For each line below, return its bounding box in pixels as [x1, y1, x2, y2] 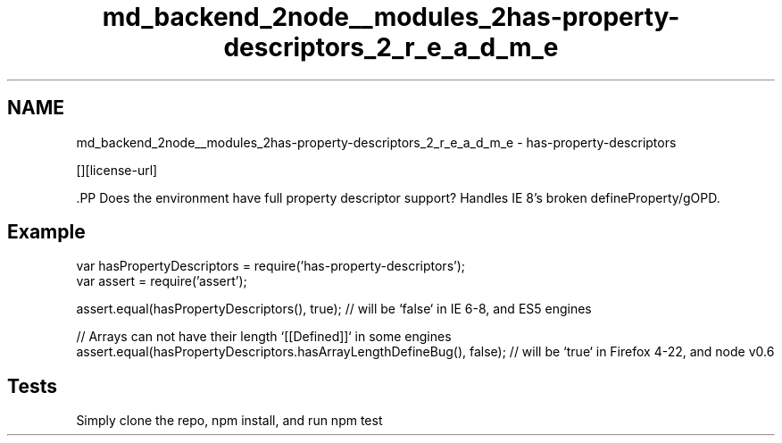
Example [7, 221, 86, 244]
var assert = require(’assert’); [76, 273, 247, 289]
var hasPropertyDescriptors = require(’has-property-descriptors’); [76, 258, 466, 274]
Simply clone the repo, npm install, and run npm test [76, 413, 383, 429]
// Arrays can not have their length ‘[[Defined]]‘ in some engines [76, 329, 452, 345]
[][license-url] [76, 162, 158, 178]
